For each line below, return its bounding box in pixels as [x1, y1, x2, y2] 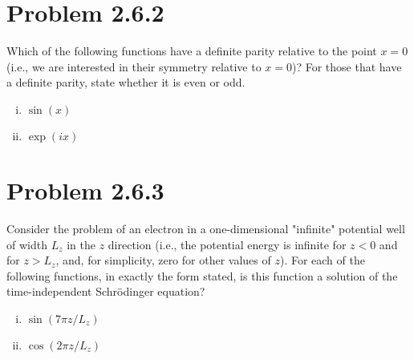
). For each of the [279, 252, 365, 268]
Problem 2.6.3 [6, 174, 164, 207]
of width [6, 236, 47, 252]
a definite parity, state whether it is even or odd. [6, 74, 246, 91]
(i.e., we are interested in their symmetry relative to [6, 58, 262, 75]
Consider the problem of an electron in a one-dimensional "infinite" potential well [6, 220, 405, 237]
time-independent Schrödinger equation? [6, 283, 205, 300]
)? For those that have [291, 58, 402, 75]
